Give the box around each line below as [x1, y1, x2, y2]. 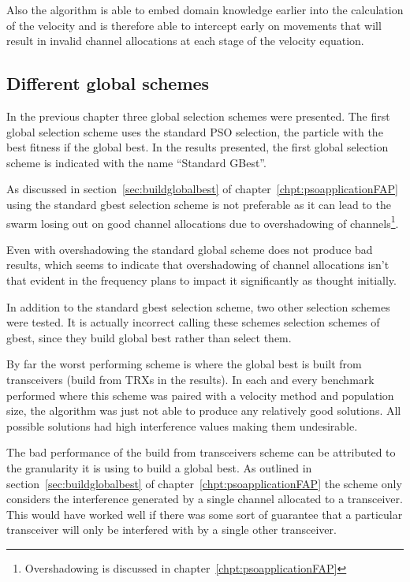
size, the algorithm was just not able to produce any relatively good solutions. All [6, 402, 401, 419]
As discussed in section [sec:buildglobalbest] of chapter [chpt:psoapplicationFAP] [6, 181, 398, 197]
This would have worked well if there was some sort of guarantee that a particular [6, 506, 403, 522]
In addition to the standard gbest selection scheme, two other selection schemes [6, 298, 390, 315]
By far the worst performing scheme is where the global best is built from [6, 356, 362, 372]
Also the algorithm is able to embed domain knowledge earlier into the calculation [6, 2, 404, 17]
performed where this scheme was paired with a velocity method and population [6, 386, 394, 403]
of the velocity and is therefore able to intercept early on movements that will [6, 17, 382, 33]
